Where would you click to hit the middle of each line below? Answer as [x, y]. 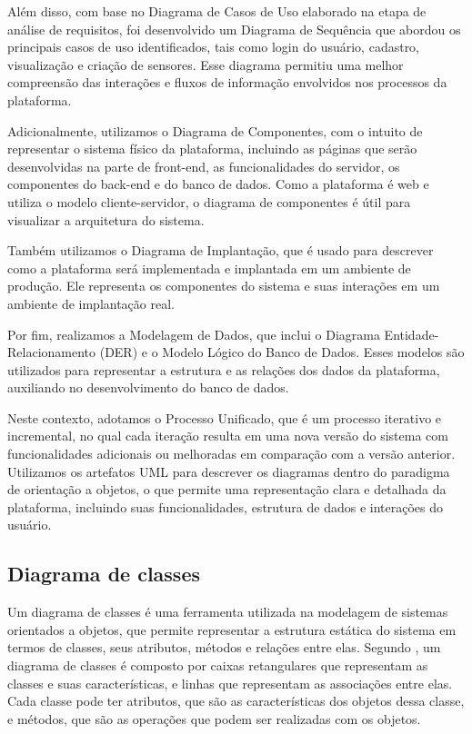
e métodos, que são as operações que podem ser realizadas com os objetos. [214, 718]
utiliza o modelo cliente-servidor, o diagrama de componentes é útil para [209, 201]
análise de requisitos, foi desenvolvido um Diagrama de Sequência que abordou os [234, 29]
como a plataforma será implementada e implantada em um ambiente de [209, 268]
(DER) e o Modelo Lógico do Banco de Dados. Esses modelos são [282, 352]
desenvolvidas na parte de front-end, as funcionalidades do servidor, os [204, 166]
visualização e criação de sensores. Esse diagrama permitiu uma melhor [206, 64]
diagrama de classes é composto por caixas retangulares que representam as [218, 665]
